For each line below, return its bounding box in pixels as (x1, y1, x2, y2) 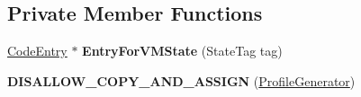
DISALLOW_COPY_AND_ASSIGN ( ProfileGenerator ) (7, 71, 356, 90)
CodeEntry (7, 41, 68, 60)
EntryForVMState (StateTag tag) (82, 41, 283, 60)
